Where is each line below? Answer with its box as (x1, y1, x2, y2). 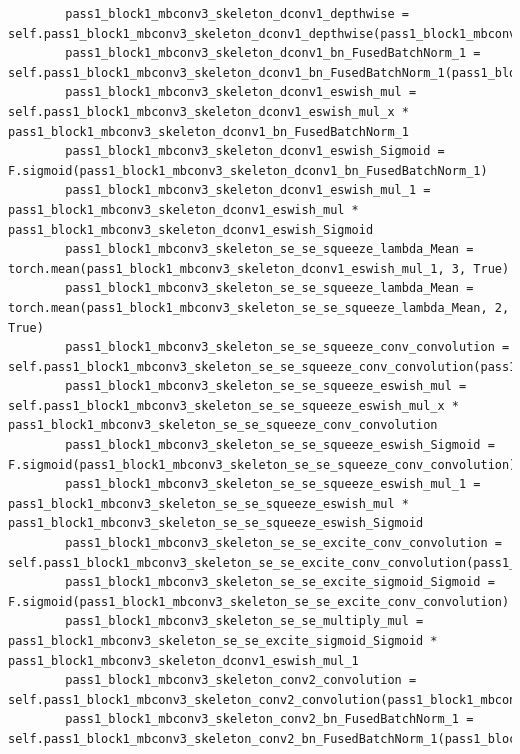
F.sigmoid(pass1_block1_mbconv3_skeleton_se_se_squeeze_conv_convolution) (8, 457, 517, 472)
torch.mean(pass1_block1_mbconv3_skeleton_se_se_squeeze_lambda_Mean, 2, (8, 300, 510, 315)
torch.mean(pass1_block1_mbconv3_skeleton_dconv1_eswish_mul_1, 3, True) (8, 261, 510, 276)
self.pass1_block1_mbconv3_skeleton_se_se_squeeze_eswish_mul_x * (8, 398, 460, 413)
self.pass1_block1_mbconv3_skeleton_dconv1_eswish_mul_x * (8, 104, 409, 119)
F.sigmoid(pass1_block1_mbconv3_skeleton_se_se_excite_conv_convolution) (8, 594, 510, 609)
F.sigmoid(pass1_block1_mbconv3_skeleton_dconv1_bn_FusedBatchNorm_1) (8, 163, 488, 178)
